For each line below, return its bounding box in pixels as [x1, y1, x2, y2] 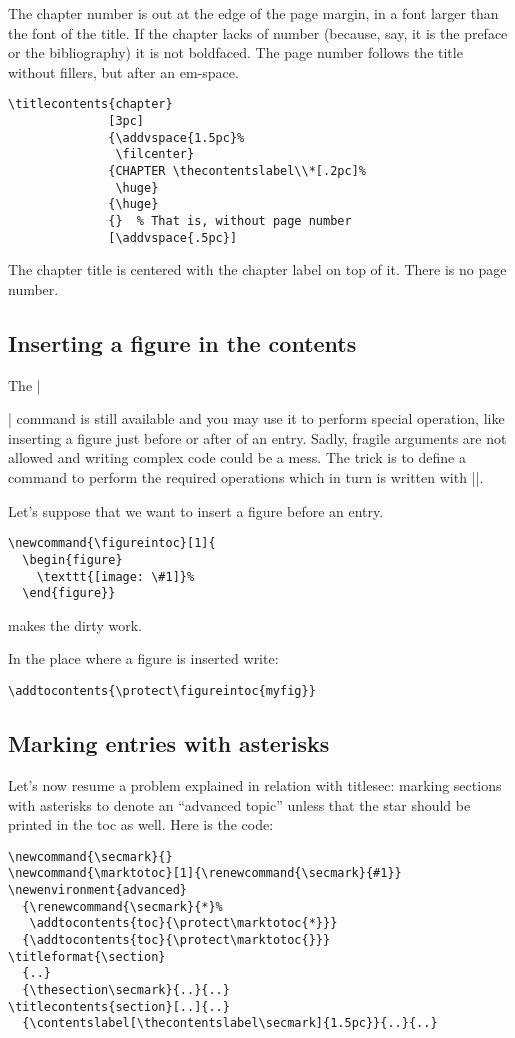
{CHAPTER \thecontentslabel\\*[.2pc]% [108, 164, 366, 178]
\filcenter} [115, 147, 195, 162]
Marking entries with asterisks [8, 728, 330, 759]
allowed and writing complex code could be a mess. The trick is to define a [8, 447, 466, 468]
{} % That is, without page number [108, 213, 352, 228]
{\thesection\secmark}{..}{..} [22, 982, 230, 997]
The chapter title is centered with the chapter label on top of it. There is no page [8, 259, 507, 280]
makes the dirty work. [8, 614, 142, 635]
